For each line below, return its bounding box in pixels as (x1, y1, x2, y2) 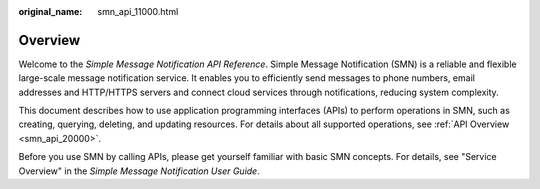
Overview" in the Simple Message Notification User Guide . (18, 165, 260, 177)
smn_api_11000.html (97, 6, 179, 17)
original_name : (18, 6, 83, 17)
